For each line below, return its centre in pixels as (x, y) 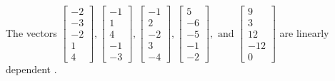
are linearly (304, 32)
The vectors (31, 32)
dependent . (31, 69)
